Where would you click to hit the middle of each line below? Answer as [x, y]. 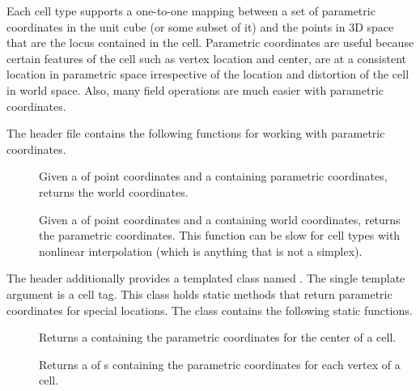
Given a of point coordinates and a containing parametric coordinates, [213, 176]
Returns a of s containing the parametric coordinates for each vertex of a [220, 364]
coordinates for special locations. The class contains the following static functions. [210, 310]
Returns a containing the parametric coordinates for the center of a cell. [218, 337]
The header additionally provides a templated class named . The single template [206, 278]
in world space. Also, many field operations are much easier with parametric [195, 89]
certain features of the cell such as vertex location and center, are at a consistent [207, 58]
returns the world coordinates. [114, 191]
